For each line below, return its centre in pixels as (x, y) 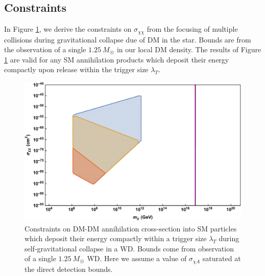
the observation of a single (45, 49)
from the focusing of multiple (192, 29)
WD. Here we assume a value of (137, 258)
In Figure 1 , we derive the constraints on (68, 29)
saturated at (222, 258)
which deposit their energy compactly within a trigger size (116, 238)
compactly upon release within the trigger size (76, 69)
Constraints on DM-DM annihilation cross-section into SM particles (131, 228)
